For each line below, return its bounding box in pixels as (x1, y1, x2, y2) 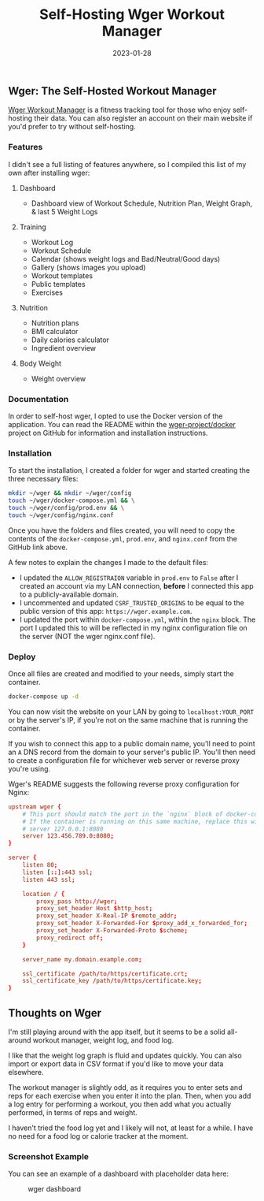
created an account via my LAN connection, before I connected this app (19, 581, 254, 590)
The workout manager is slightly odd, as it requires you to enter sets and (8, 1082, 243, 1092)
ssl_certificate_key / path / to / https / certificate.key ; (22, 977, 202, 985)
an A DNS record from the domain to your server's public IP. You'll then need (8, 747, 255, 757)
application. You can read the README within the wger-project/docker (8, 419, 236, 429)
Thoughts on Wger (8, 1006, 102, 1020)
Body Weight (19, 359, 61, 368)
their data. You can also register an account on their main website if (34, 113, 253, 123)
